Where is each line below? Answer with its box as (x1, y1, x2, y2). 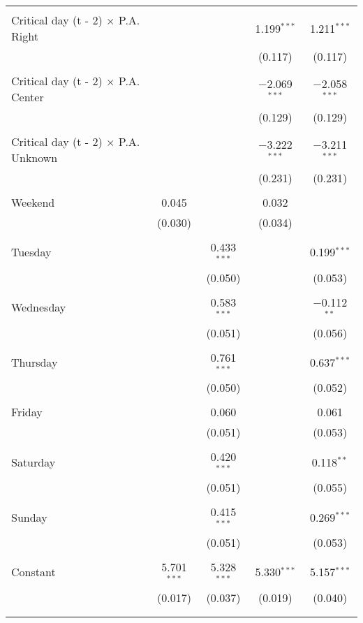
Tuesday (11, 244, 52, 261)
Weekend (11, 194, 55, 210)
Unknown (11, 149, 58, 166)
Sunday (11, 508, 47, 525)
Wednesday (11, 299, 66, 316)
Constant (11, 564, 56, 580)
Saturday (11, 453, 56, 470)
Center (11, 89, 44, 105)
